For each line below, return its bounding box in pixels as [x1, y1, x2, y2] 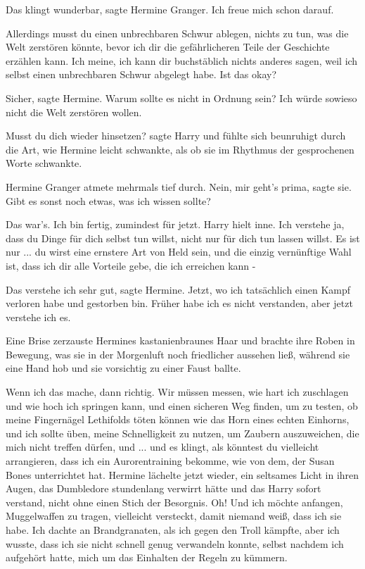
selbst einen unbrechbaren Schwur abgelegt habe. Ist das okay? [6, 67, 277, 82]
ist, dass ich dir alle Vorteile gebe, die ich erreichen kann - [6, 258, 256, 273]
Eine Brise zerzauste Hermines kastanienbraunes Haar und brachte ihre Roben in [6, 333, 355, 348]
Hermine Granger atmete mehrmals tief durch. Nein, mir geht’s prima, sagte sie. [6, 179, 352, 194]
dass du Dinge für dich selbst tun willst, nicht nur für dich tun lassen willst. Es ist [6, 230, 360, 245]
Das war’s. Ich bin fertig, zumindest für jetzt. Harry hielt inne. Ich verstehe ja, [6, 217, 345, 232]
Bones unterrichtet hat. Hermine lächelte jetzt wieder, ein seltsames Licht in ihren [6, 467, 359, 482]
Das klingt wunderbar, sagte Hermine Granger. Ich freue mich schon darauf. [6, 2, 334, 16]
